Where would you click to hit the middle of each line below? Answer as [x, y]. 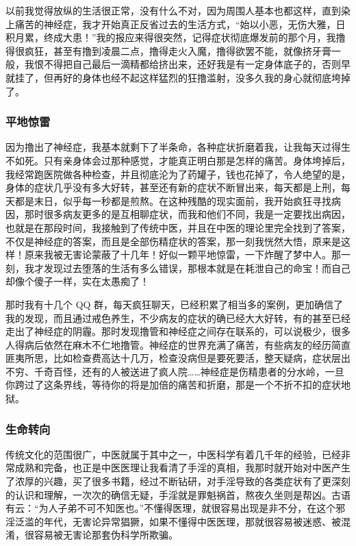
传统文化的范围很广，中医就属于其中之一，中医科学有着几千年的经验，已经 [173, 454]
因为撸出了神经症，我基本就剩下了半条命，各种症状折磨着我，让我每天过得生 [178, 147]
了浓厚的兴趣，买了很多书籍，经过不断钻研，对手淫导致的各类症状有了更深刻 [178, 481]
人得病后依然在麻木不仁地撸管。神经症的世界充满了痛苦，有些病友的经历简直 [178, 344]
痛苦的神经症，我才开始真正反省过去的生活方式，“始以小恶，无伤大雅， [175, 24]
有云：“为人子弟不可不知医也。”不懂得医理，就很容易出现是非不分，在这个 [171, 508]
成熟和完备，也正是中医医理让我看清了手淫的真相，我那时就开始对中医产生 [182, 468]
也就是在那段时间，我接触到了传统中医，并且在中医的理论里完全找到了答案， [178, 227]
